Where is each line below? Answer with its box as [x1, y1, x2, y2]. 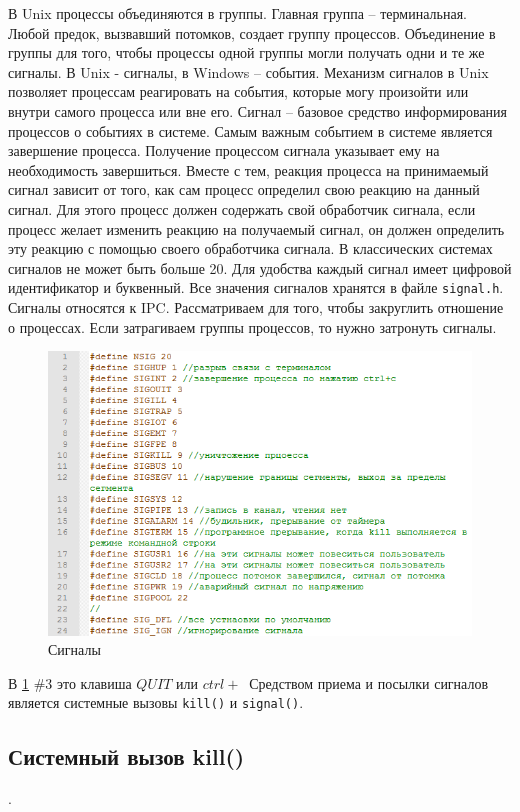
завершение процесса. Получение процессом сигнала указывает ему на [8, 140, 440, 161]
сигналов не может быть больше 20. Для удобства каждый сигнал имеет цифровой [8, 257, 512, 278]
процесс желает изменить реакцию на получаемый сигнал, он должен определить [8, 218, 505, 239]
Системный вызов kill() [8, 741, 245, 772]
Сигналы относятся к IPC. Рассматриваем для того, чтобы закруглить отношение [8, 296, 504, 317]
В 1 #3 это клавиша [8, 672, 132, 693]
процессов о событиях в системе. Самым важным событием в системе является [8, 120, 493, 141]
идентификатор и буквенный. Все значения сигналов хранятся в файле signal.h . [8, 277, 504, 298]
